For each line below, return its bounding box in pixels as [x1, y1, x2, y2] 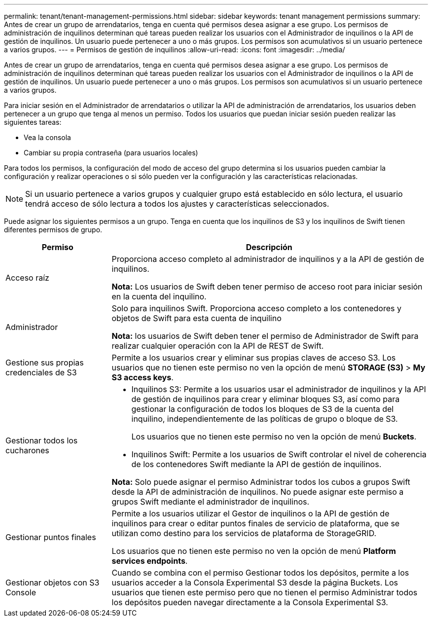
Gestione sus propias [5, 358, 84, 367]
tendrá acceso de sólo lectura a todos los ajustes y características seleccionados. [25, 199, 329, 209]
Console [5, 587, 36, 597]
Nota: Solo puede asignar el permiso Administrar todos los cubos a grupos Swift [111, 477, 410, 487]
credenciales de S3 [5, 367, 77, 377]
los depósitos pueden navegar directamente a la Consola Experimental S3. [111, 597, 388, 607]
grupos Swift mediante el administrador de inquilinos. [111, 497, 310, 507]
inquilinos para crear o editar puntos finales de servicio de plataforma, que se [111, 518, 400, 528]
